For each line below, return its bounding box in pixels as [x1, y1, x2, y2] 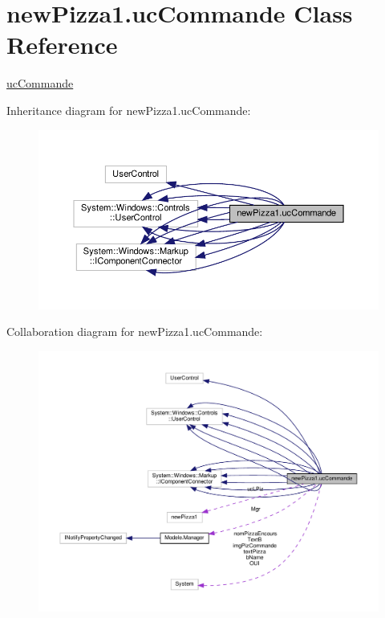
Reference [6, 28, 118, 61]
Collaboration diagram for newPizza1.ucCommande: [6, 323, 263, 340]
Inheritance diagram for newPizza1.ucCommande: [6, 101, 251, 118]
